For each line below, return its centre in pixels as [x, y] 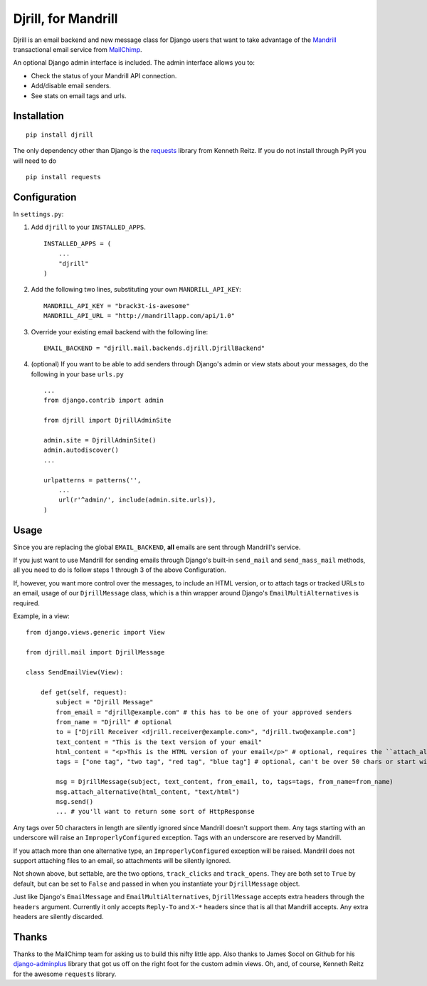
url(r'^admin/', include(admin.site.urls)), [137, 500]
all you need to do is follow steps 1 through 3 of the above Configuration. [120, 570]
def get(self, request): [84, 692]
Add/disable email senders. [71, 86]
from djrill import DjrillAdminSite [107, 420]
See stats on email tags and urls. [79, 95]
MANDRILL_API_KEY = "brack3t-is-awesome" [117, 306]
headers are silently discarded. [58, 916]
